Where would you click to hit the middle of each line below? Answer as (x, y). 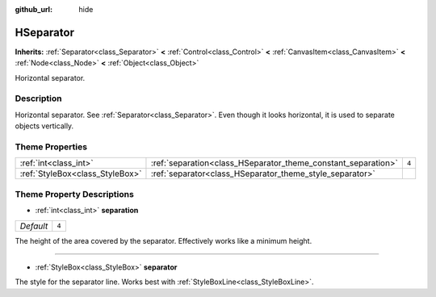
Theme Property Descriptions (75, 194)
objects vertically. (44, 126)
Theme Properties (51, 147)
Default (34, 226)
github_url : (34, 9)
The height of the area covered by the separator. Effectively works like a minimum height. (163, 241)
